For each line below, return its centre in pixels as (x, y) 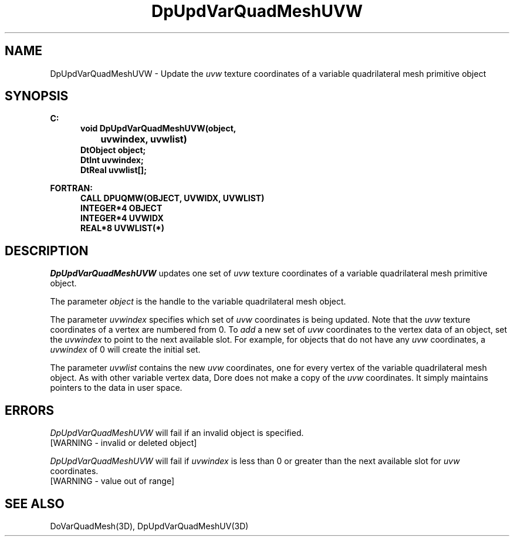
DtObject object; (113, 150)
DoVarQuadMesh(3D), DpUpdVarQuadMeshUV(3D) (149, 526)
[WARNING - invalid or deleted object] (124, 443)
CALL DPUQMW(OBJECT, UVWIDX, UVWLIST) (173, 198)
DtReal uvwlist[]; (114, 170)
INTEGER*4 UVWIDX (122, 218)
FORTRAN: (71, 188)
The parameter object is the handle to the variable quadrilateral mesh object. (198, 302)
